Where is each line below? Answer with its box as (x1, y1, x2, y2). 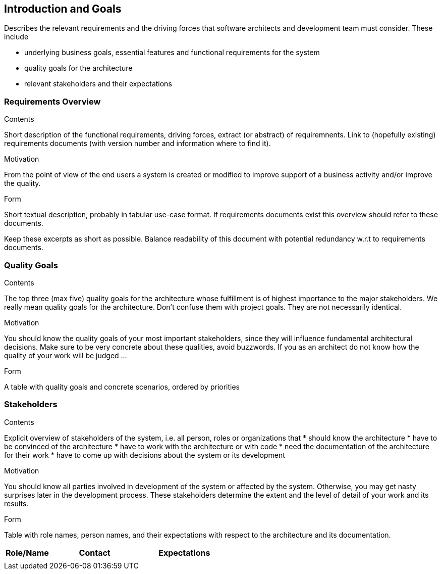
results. (4, 499, 29, 508)
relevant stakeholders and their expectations (24, 79, 172, 88)
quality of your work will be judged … (4, 351, 127, 360)
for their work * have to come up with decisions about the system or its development (4, 450, 285, 459)
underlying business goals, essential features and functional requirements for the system (24, 48, 320, 57)
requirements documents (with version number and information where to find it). (4, 139, 271, 148)
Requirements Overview (4, 96, 101, 107)
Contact (79, 547, 111, 558)
